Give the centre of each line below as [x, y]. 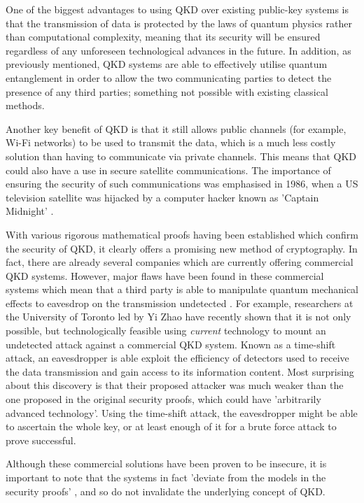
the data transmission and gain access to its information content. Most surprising [180, 371]
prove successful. [41, 440]
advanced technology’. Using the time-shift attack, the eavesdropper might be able [182, 412]
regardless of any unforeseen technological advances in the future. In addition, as [178, 50]
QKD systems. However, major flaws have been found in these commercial [165, 275]
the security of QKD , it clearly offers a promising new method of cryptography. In [182, 248]
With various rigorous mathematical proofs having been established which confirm [182, 234]
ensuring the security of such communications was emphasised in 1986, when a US [182, 184]
